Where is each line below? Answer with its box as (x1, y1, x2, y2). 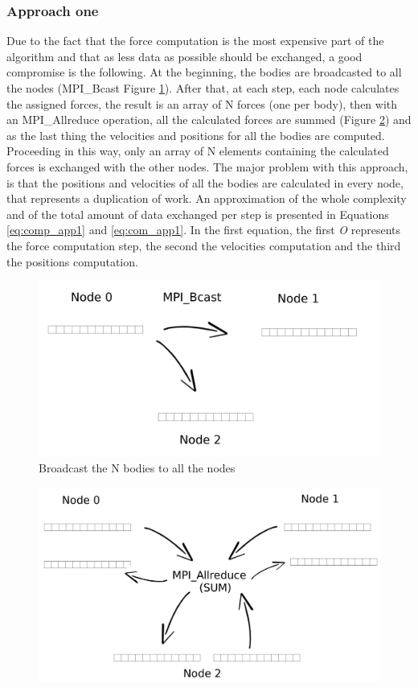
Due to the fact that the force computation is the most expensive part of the (6, 32, 384, 49)
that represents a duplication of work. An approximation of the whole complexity (6, 190, 407, 207)
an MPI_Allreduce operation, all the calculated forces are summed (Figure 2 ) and (6, 111, 412, 128)
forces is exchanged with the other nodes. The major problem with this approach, (6, 158, 408, 175)
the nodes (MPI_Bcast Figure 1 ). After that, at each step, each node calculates (6, 80, 400, 96)
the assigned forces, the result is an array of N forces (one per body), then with (6, 95, 398, 112)
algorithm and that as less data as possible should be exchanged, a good (6, 47, 363, 64)
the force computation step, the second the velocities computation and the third (6, 237, 401, 253)
